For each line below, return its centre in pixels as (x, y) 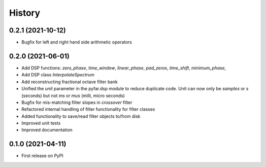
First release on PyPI (42, 156)
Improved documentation (47, 130)
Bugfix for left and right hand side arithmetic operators (77, 42)
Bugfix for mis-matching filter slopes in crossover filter (77, 102)
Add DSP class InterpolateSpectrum (58, 75)
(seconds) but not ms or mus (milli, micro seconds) (73, 96)
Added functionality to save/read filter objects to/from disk (81, 116)
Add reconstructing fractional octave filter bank (69, 82)
